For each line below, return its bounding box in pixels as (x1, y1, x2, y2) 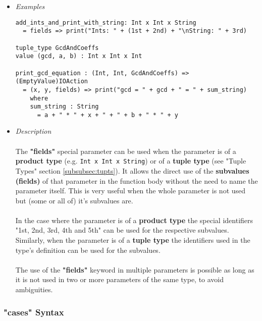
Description (15, 126, 51, 136)
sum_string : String (30, 103, 99, 111)
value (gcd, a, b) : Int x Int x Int (15, 52, 142, 60)
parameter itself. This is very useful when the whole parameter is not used (15, 185, 246, 196)
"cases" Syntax (4, 305, 64, 318)
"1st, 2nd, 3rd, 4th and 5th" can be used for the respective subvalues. (15, 225, 229, 235)
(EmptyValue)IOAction (15, 78, 88, 85)
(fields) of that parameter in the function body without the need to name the (15, 175, 258, 186)
